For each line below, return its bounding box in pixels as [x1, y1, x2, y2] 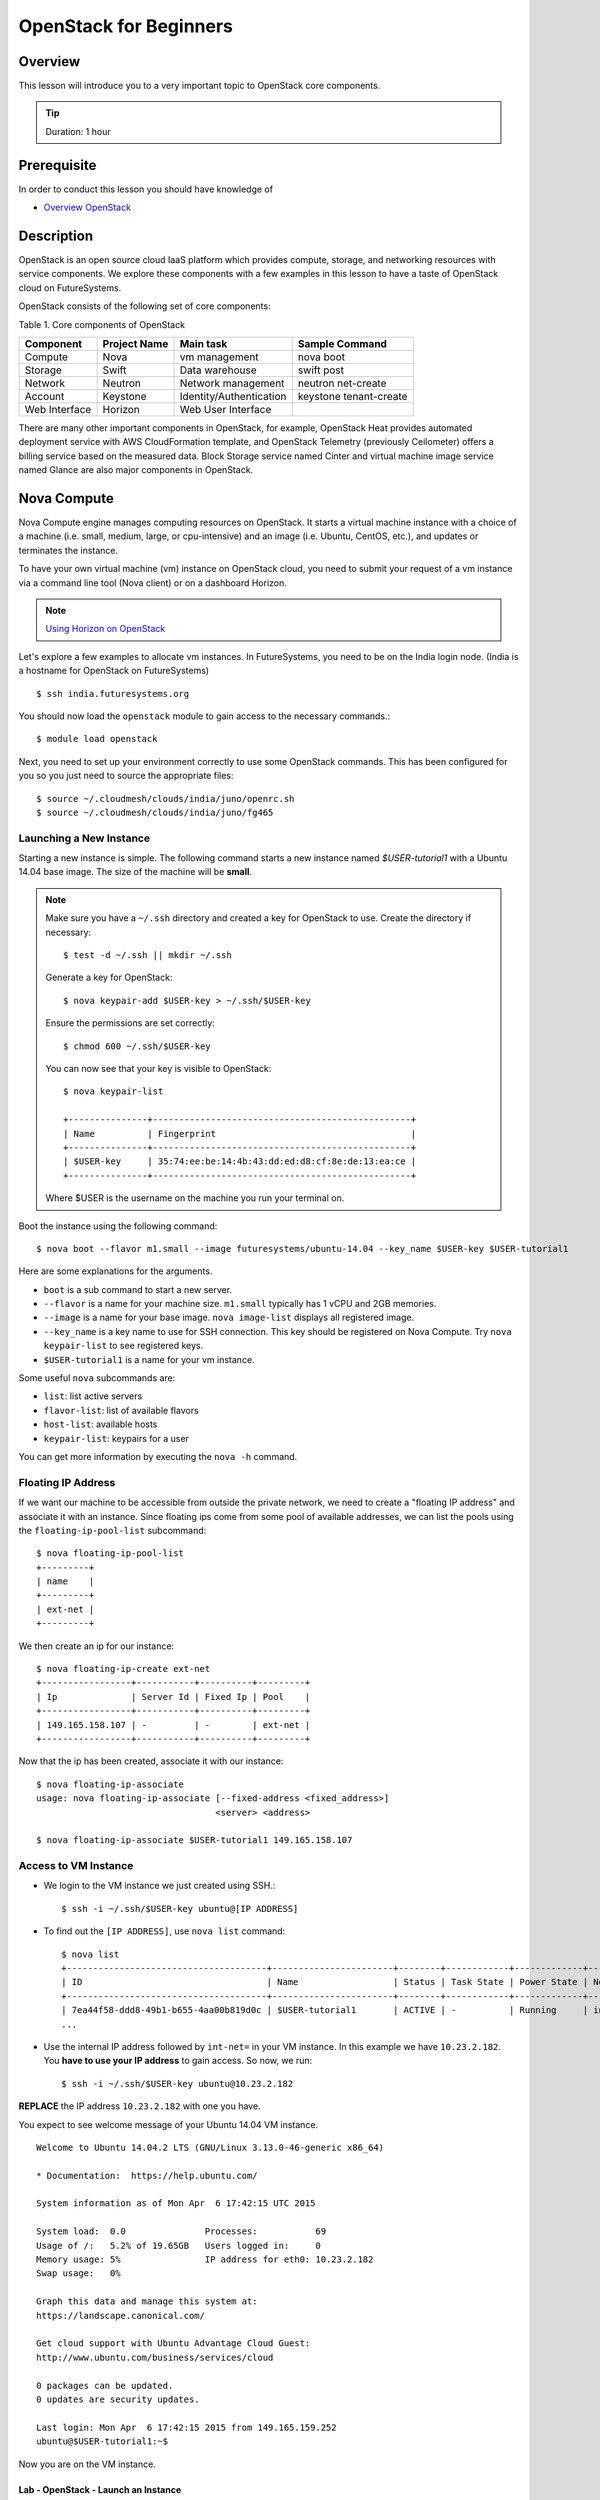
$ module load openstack [36, 733, 158, 745]
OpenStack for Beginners [18, 15, 234, 37]
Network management [179, 376, 285, 390]
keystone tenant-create [297, 390, 408, 403]
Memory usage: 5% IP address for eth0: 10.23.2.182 [36, 2254, 374, 2265]
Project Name [102, 337, 169, 350]
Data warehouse [179, 363, 257, 377]
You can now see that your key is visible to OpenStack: [45, 1062, 272, 1074]
